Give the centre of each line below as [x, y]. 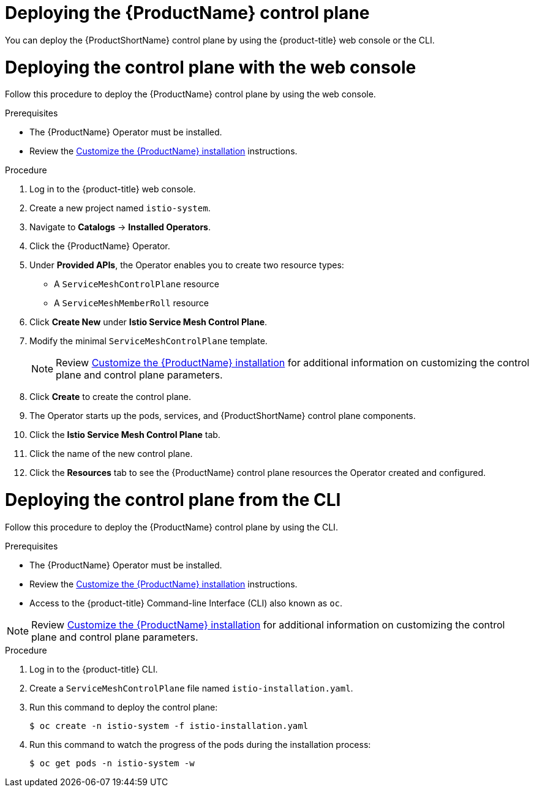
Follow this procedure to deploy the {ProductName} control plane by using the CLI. [171, 527]
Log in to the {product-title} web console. [113, 189]
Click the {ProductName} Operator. [100, 246]
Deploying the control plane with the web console [211, 67]
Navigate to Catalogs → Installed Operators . [120, 227]
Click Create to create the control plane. [111, 397]
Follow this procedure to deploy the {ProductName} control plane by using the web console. [190, 94]
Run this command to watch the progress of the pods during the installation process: [200, 744]
